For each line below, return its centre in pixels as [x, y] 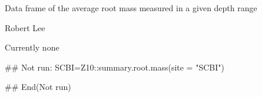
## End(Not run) [38, 87]
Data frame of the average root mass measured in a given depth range [131, 8]
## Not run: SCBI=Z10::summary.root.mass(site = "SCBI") [115, 67]
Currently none [32, 47]
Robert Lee [25, 27]
